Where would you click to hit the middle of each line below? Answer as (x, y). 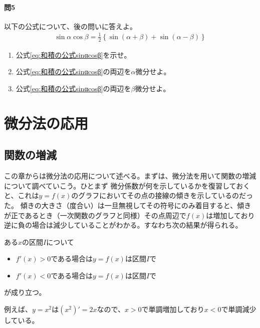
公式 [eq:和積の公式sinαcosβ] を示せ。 (73, 54)
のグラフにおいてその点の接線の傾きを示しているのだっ (162, 195)
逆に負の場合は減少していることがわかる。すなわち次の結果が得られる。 (123, 225)
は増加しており (230, 215)
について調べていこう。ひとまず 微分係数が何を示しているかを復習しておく (127, 185)
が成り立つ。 (25, 292)
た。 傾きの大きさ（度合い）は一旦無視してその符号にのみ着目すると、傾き (128, 205)
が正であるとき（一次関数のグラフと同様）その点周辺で (95, 215)
